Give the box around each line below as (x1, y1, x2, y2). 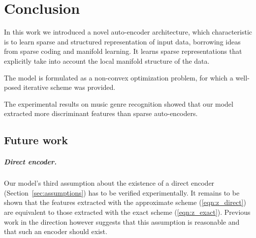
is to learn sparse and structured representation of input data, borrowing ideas (4, 36, 241, 46)
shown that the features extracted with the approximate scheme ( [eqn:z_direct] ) (4, 197, 246, 207)
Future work (4, 132, 68, 148)
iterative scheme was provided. (23, 82, 116, 92)
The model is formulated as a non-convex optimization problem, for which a (4, 72, 233, 82)
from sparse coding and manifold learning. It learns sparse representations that (4, 46, 242, 56)
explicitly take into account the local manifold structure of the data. (4, 55, 210, 66)
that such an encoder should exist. (4, 226, 107, 237)
